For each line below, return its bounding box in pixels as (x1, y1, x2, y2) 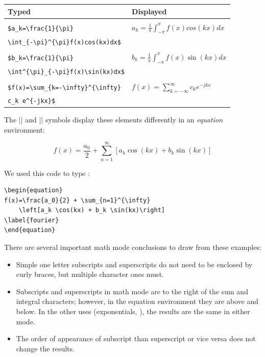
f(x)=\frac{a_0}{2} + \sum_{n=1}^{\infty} (4, 196, 151, 204)
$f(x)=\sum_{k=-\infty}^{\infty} (8, 84, 121, 92)
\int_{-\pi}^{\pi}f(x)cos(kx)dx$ (8, 38, 121, 46)
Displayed (132, 6, 167, 16)
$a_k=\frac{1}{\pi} (8, 25, 74, 33)
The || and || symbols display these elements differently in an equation (4, 114, 223, 125)
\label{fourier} (4, 216, 59, 224)
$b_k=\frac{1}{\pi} (8, 55, 74, 62)
